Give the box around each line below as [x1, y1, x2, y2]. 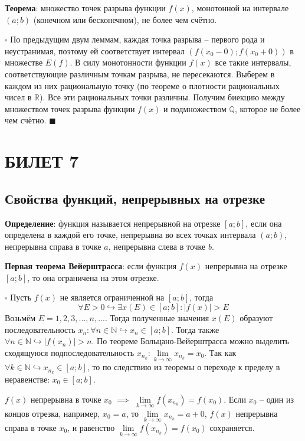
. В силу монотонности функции [70, 56, 186, 68]
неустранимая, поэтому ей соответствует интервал [5, 44, 185, 57]
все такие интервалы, [215, 56, 291, 68]
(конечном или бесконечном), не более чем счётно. [33, 13, 217, 25]
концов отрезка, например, [5, 407, 100, 419]
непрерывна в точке [31, 393, 101, 405]
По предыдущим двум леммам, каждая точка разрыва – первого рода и [10, 33, 265, 45]
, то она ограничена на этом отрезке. [27, 271, 159, 283]
